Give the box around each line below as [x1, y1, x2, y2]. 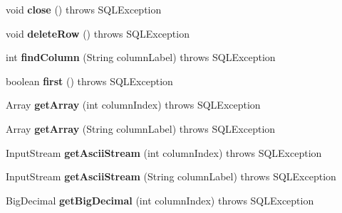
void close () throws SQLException [6, 2, 162, 16]
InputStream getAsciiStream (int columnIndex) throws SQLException [6, 145, 322, 160]
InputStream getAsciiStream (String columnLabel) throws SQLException [6, 169, 336, 184]
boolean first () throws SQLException [6, 73, 173, 88]
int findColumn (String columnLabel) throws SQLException [6, 50, 276, 65]
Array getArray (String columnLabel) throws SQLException [6, 121, 276, 136]
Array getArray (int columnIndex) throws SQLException [6, 97, 261, 112]
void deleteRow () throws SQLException [6, 26, 190, 40]
